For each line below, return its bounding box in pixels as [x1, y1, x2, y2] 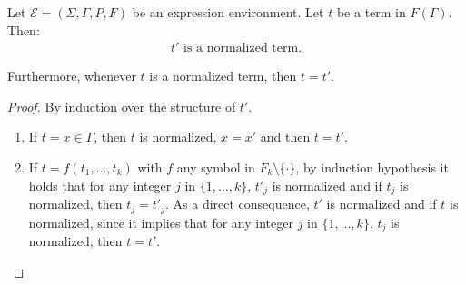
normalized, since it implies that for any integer [28, 212, 293, 231]
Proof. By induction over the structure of [7, 96, 236, 115]
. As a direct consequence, [164, 194, 310, 213]
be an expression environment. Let [132, 3, 324, 21]
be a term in [336, 3, 406, 21]
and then [260, 127, 311, 146]
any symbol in [176, 158, 255, 176]
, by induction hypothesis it [295, 158, 449, 176]
